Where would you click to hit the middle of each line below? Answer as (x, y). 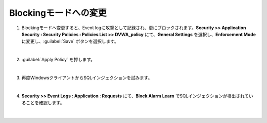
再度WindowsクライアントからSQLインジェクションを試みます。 (87, 78)
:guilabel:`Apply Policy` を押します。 (58, 60)
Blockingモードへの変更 (58, 13)
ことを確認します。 (45, 103)
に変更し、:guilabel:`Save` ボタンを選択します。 (70, 41)
